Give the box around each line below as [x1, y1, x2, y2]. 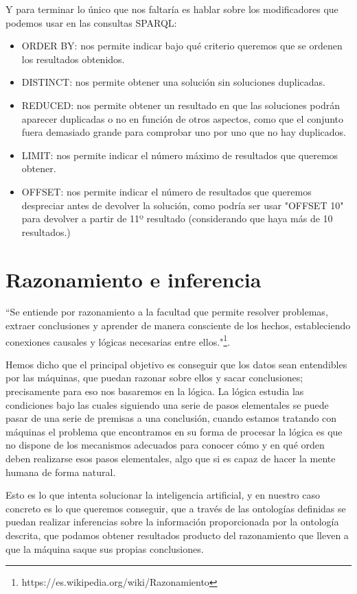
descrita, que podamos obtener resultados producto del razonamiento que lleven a [5, 528, 349, 542]
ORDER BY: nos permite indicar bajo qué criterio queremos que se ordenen [21, 38, 343, 53]
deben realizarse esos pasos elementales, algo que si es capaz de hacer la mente [5, 451, 336, 466]
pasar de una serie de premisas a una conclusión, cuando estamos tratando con [5, 411, 337, 425]
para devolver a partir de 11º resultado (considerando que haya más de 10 [21, 211, 333, 226]
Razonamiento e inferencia [5, 265, 262, 293]
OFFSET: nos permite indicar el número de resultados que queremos [21, 184, 312, 198]
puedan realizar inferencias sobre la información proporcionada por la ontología [5, 514, 339, 529]
